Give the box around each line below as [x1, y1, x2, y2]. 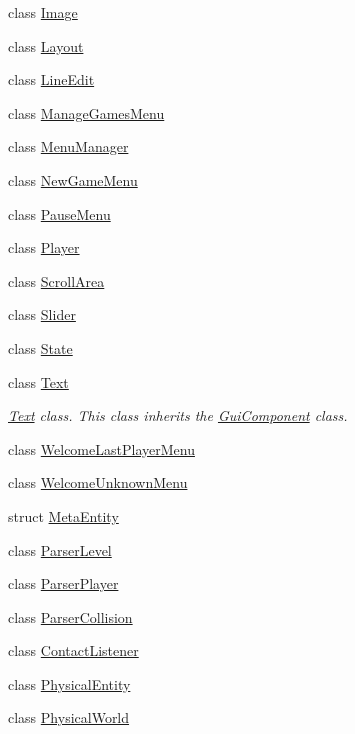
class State [8, 337, 73, 358]
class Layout [8, 35, 84, 56]
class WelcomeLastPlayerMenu [8, 438, 195, 459]
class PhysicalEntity [8, 673, 131, 694]
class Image [8, 2, 78, 22]
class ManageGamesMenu [8, 102, 165, 123]
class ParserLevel [8, 539, 112, 560]
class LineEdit [8, 69, 95, 90]
